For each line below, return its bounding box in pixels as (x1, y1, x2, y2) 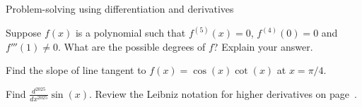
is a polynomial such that (75, 25, 186, 40)
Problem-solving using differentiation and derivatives (6, 1, 234, 15)
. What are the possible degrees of (57, 39, 206, 53)
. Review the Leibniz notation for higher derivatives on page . (88, 86, 357, 101)
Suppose (6, 25, 42, 40)
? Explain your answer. (213, 39, 313, 53)
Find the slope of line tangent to (6, 63, 146, 77)
